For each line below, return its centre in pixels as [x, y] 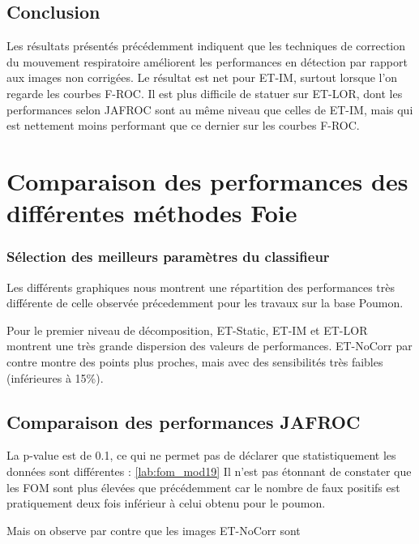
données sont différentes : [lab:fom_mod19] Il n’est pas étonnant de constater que [209, 471]
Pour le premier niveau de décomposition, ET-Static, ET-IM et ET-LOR [187, 330]
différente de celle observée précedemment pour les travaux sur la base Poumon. [205, 303]
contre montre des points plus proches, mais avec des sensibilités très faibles [195, 361]
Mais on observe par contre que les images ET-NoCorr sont [154, 530]
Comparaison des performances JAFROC [184, 421]
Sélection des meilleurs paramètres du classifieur [168, 257]
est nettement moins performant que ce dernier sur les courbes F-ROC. [183, 125]
